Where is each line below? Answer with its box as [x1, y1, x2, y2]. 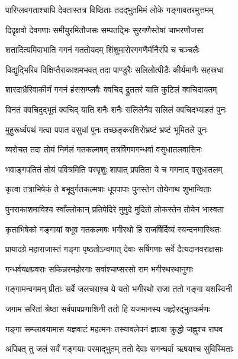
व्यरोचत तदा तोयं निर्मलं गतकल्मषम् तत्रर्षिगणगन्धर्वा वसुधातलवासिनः [5, 143, 202, 155]
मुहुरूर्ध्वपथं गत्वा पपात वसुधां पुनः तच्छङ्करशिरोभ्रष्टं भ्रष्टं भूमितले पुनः [5, 123, 208, 135]
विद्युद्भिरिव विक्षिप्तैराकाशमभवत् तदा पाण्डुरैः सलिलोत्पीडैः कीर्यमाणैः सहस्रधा [5, 63, 224, 75]
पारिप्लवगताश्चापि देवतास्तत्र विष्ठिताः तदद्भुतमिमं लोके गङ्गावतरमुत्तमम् [5, 4, 214, 15]
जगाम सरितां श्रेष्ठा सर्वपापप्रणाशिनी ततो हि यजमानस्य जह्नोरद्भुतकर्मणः [5, 302, 210, 314]
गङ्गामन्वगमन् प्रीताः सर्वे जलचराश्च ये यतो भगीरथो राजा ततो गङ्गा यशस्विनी [5, 282, 232, 295]
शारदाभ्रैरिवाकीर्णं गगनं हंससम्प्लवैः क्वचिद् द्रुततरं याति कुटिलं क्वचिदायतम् [5, 83, 217, 96]
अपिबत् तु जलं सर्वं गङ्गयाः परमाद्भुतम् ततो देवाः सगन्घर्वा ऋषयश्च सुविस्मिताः [5, 342, 234, 355]
